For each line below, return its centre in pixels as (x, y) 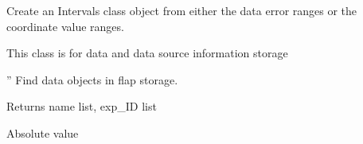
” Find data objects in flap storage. (92, 79)
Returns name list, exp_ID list (82, 106)
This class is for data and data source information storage (147, 53)
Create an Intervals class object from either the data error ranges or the (182, 10)
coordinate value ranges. (65, 26)
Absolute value (43, 132)
